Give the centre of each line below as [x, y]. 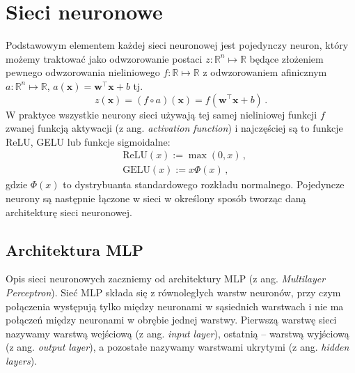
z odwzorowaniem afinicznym [265, 72]
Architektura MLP [75, 249]
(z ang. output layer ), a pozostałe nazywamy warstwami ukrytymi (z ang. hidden [177, 347]
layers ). [21, 360]
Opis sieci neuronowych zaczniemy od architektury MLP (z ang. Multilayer [166, 279]
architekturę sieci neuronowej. [69, 212]
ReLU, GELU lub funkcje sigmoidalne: [88, 141]
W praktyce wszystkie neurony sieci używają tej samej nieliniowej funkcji [161, 114]
